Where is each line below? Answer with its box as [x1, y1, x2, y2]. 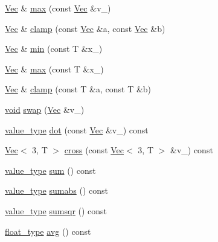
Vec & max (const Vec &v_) [5, 2, 111, 14]
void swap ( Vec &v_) [5, 103, 85, 115]
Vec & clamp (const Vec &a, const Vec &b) [5, 22, 165, 34]
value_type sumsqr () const [5, 204, 107, 217]
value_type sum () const [5, 164, 96, 176]
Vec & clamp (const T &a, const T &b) [5, 83, 152, 95]
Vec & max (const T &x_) [5, 62, 104, 75]
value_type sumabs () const [5, 184, 108, 197]
